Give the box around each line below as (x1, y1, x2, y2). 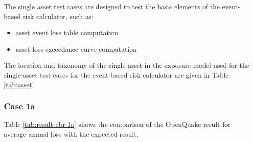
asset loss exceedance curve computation (15, 43, 137, 54)
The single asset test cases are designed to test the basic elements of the (4, 1, 220, 11)
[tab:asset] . (4, 79, 36, 89)
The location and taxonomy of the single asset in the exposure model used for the (4, 60, 249, 70)
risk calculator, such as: (23, 11, 93, 21)
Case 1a (4, 100, 35, 112)
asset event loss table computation (15, 27, 118, 38)
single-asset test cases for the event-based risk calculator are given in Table (4, 69, 229, 80)
